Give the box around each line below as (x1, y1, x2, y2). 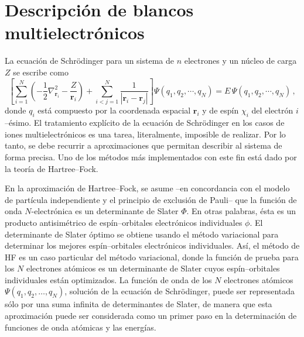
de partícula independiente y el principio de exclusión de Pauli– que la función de (5, 193, 297, 205)
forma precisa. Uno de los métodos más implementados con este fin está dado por (5, 150, 297, 163)
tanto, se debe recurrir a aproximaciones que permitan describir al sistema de (5, 139, 282, 152)
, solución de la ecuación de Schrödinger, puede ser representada (64, 285, 295, 297)
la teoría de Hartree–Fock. (5, 162, 98, 174)
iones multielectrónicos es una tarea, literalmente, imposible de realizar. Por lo (5, 128, 286, 140)
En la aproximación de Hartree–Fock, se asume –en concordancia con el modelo (5, 182, 290, 194)
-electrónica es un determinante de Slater (31, 205, 179, 217)
